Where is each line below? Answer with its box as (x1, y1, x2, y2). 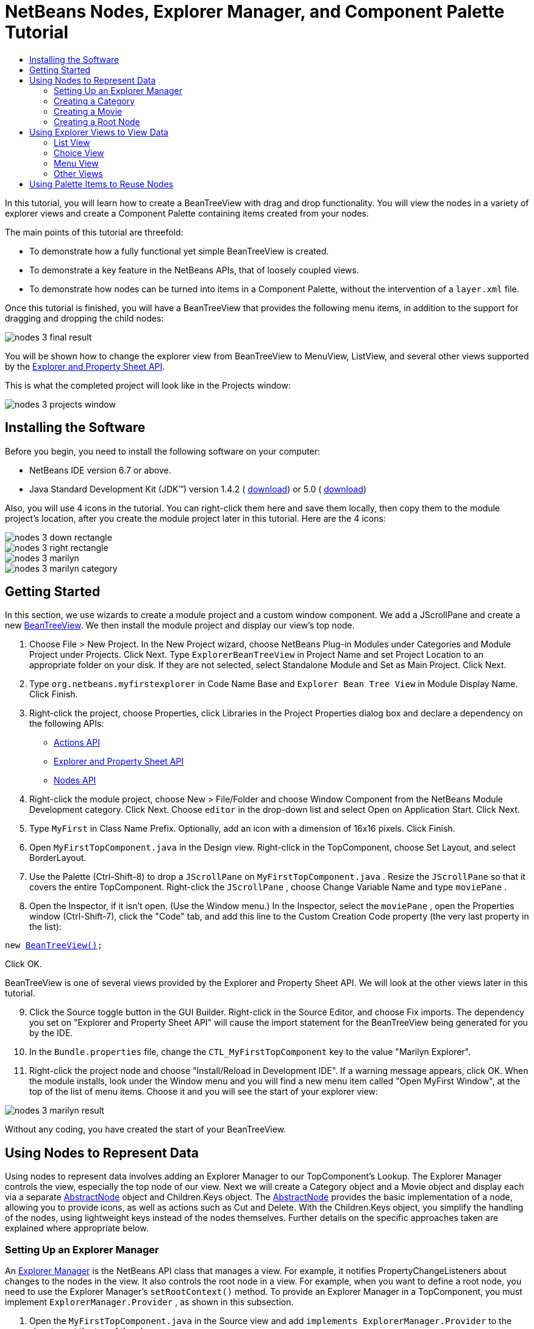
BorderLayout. (29, 852, 87, 863)
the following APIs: (29, 718, 104, 729)
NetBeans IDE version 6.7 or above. (29, 464, 171, 475)
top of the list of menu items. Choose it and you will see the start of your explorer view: (29, 1086, 379, 1097)
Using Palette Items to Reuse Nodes (29, 178, 174, 189)
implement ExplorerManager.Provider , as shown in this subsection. (5, 1297, 294, 1308)
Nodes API (54, 775, 96, 786)
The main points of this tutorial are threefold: (5, 226, 183, 237)
